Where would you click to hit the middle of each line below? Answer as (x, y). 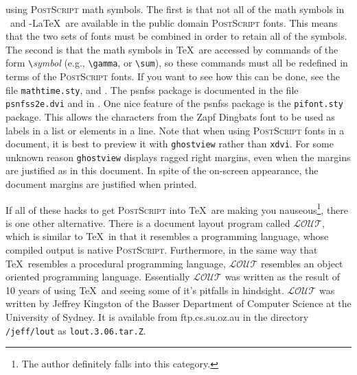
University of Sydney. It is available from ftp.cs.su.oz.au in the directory (157, 317)
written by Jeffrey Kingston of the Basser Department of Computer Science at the (178, 303)
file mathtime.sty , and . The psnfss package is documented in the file (152, 89)
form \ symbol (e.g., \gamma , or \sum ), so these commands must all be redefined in (177, 63)
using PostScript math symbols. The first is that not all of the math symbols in (175, 9)
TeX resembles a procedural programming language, (116, 263)
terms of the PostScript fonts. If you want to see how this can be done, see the (173, 76)
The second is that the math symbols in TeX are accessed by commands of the (172, 49)
